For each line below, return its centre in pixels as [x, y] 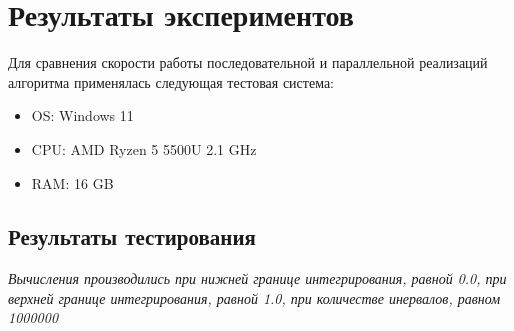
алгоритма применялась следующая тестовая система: [171, 81]
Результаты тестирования [132, 236]
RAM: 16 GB [72, 182]
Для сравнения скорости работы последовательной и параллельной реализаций [248, 62]
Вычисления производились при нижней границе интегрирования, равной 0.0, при [257, 278]
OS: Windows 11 [82, 115]
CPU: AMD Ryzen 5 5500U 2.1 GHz [144, 148]
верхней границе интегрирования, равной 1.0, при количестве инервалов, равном [254, 297]
